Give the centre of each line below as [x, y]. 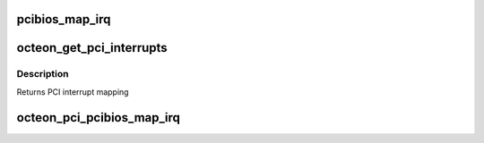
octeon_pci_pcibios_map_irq [99, 118]
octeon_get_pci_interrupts [92, 48]
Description [43, 74]
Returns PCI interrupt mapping [73, 92]
